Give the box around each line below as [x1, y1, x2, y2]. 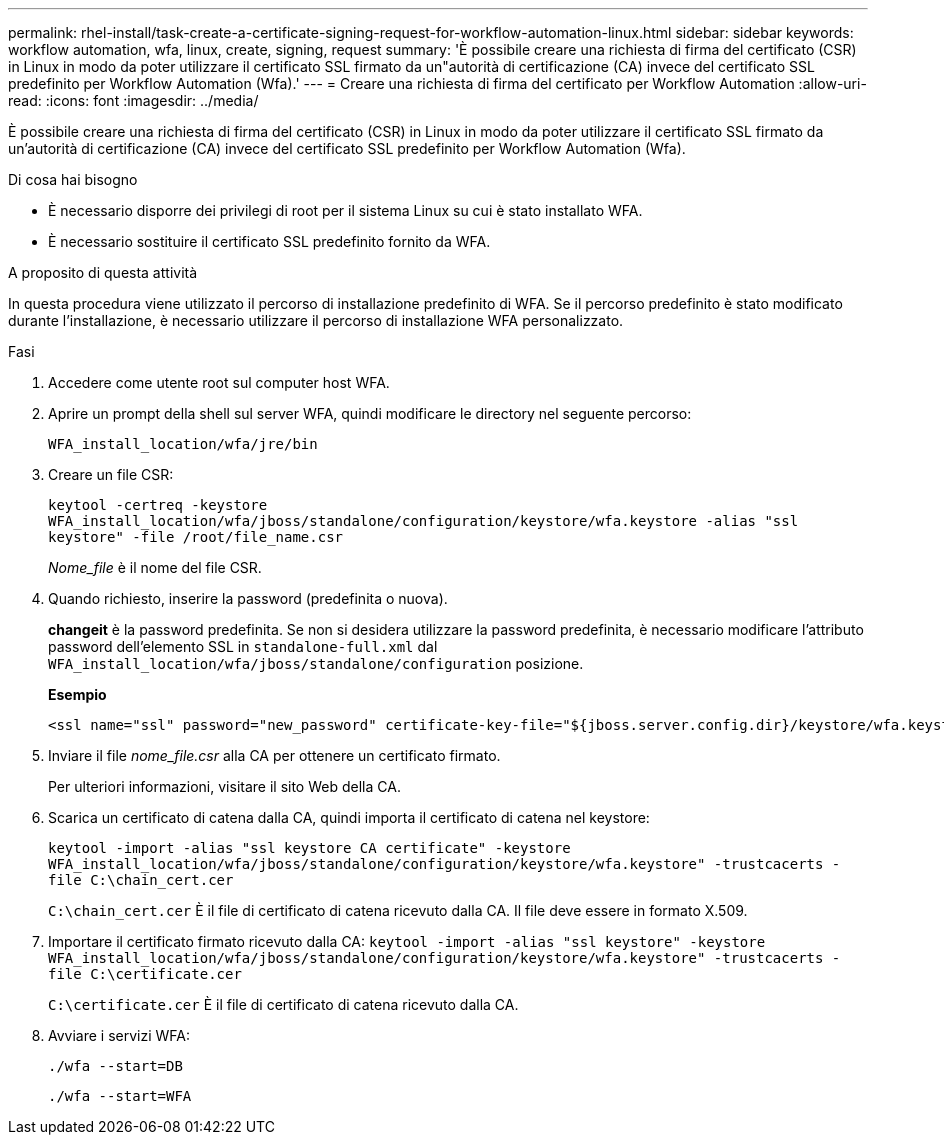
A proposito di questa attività [8, 264, 198, 281]
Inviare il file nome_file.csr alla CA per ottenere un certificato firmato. [48, 747, 501, 764]
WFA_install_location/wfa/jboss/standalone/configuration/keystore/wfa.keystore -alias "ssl [48, 513, 799, 529]
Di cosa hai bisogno [8, 171, 138, 188]
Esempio [48, 686, 107, 703]
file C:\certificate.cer [48, 966, 242, 982]
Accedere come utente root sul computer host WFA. [48, 374, 390, 391]
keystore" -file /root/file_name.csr [48, 529, 344, 545]
